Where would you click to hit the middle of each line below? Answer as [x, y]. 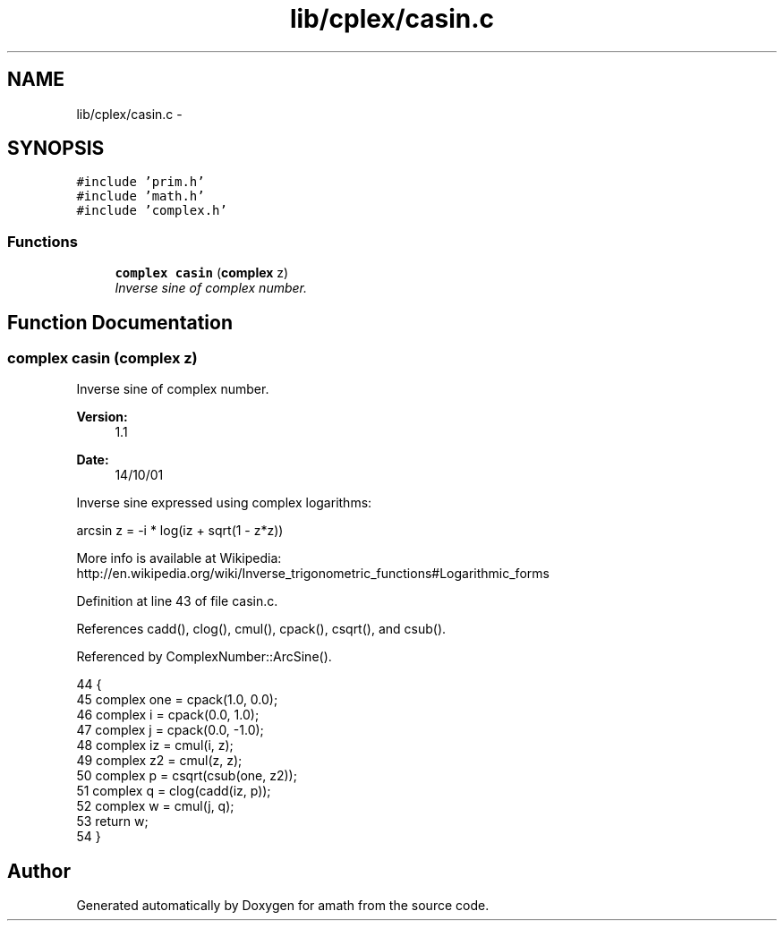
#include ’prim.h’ [141, 182]
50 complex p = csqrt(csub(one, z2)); [187, 776]
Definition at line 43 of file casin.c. [177, 601]
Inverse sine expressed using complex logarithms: [224, 503]
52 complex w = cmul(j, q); [155, 806]
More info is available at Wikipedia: [179, 558]
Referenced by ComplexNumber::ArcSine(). [204, 657]
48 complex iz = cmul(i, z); [155, 745]
